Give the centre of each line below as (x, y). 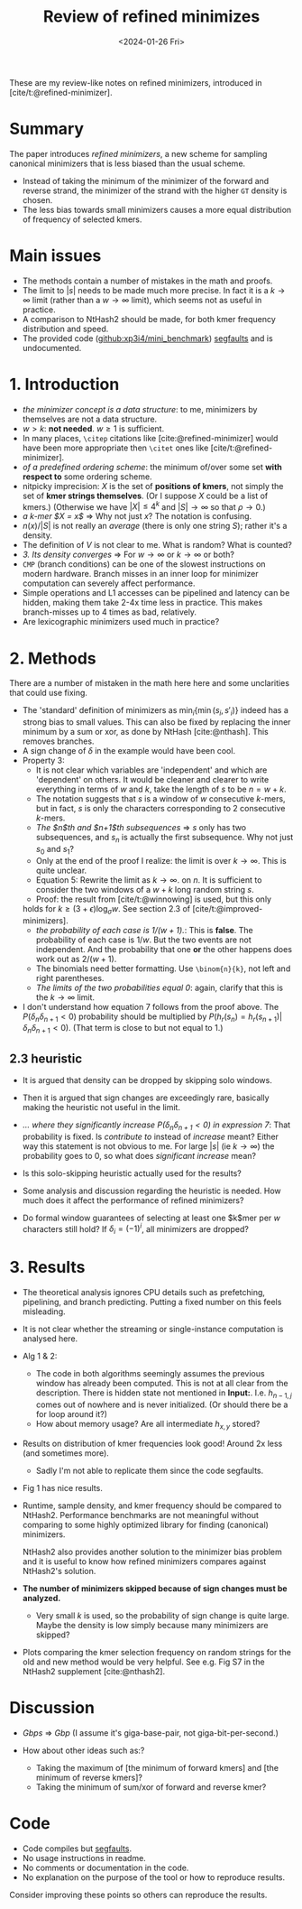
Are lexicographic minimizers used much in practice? (121, 622)
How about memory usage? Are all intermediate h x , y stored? (148, 1425)
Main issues (55, 256)
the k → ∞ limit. (65, 997)
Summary (46, 129)
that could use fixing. (49, 693)
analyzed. (41, 1598)
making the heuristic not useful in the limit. (101, 1107)
